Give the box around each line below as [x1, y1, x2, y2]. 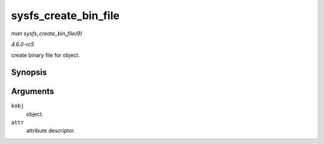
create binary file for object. [11, 51, 80, 59]
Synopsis [11, 68, 47, 78]
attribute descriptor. [26, 127, 75, 134]
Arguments [11, 87, 55, 97]
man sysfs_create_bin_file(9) [11, 30, 83, 37]
